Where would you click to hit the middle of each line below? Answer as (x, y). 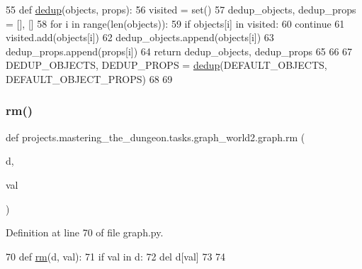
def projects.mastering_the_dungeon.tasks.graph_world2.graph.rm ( (155, 137)
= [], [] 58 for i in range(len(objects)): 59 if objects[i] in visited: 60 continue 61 (175, 23)
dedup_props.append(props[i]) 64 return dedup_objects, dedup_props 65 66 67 (179, 51)
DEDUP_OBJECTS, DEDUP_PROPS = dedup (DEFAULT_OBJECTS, (166, 65)
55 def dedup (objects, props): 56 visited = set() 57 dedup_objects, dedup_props (181, 9)
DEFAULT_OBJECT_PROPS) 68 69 (89, 78)
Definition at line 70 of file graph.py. (85, 232)
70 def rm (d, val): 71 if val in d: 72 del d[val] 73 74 (116, 256)
